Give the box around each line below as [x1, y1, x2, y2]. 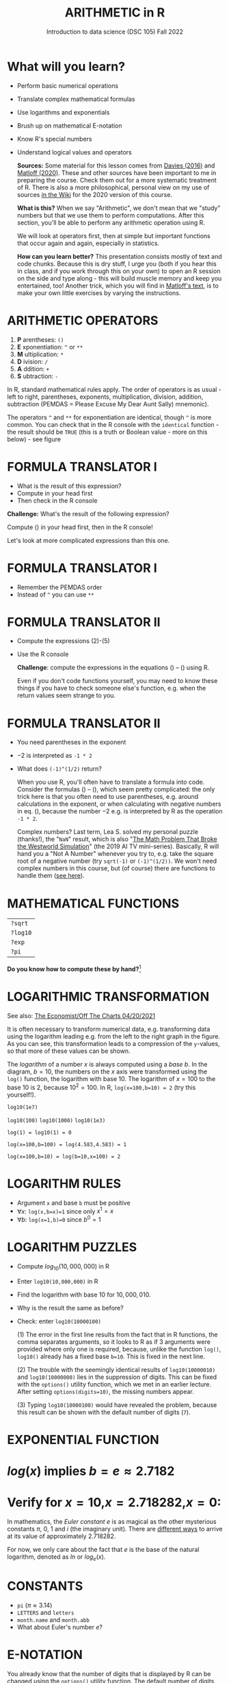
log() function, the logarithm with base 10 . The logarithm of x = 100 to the [7, 1074, 216, 1082]
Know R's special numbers [16, 135, 92, 143]
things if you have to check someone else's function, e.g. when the [16, 684, 206, 693]
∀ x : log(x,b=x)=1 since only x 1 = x [16, 1206, 114, 1216]
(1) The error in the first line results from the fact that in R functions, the [16, 1330, 218, 1338]
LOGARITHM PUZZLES [7, 1240, 137, 1255]
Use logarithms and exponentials [16, 108, 110, 116]
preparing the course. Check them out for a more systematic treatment [16, 176, 217, 184]
